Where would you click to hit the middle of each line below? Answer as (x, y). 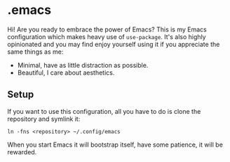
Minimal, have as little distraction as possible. (83, 65)
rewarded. (22, 152)
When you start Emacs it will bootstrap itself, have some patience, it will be (115, 145)
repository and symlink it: (44, 119)
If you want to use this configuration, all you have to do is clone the (104, 111)
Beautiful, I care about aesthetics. (66, 73)
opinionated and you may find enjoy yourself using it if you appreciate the (114, 44)
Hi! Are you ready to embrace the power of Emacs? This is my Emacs (107, 29)
